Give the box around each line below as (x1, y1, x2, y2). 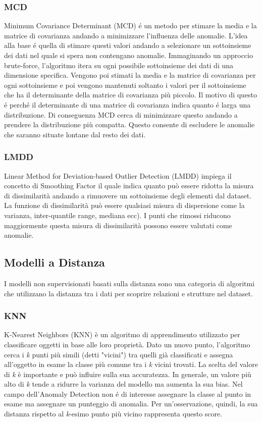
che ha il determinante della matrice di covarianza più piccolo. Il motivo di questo (4, 89, 257, 100)
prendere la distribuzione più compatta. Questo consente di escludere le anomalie (4, 119, 255, 130)
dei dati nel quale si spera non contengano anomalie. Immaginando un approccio (4, 50, 253, 60)
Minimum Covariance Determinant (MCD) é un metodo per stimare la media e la (4, 20, 257, 31)
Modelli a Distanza (4, 254, 105, 270)
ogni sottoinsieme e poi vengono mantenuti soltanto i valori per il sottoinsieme (4, 79, 246, 90)
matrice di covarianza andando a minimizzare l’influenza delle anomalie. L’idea (4, 30, 248, 40)
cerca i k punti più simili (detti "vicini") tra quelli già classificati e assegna (4, 349, 233, 359)
